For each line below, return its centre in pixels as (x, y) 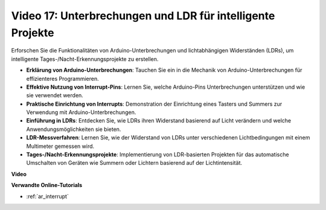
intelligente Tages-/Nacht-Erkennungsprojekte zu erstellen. (85, 59)
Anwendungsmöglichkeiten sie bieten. (74, 129)
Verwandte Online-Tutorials (47, 185)
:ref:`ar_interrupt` (47, 196)
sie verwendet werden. (55, 95)
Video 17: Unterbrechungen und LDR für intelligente (143, 16)
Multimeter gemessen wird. (60, 146)
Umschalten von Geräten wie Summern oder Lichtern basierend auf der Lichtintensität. (134, 163)
